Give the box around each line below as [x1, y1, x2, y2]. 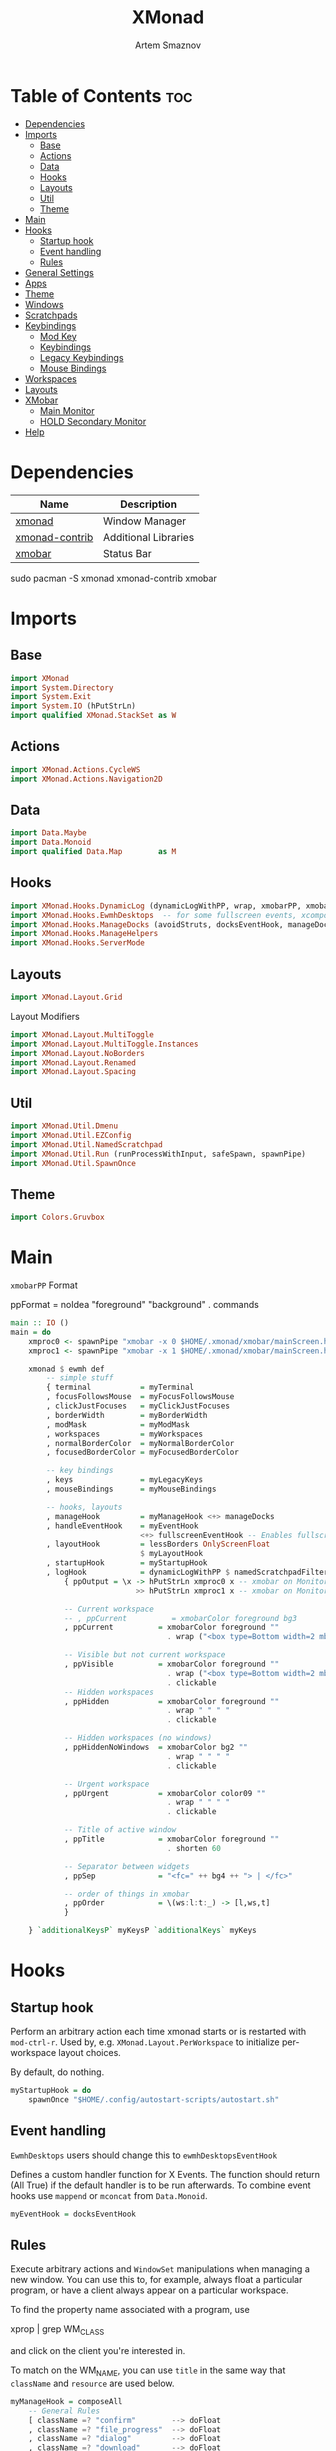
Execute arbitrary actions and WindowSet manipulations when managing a [10, 2263, 310, 2275]
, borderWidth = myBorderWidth [46, 1410, 208, 1420]
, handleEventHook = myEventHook [46, 1521, 199, 1531]
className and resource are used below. [10, 2377, 175, 2389]
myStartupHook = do [10, 2086, 92, 2096]
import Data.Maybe [10, 828, 87, 838]
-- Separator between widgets [63, 1861, 190, 1871]
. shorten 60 [166, 1843, 222, 1853]
